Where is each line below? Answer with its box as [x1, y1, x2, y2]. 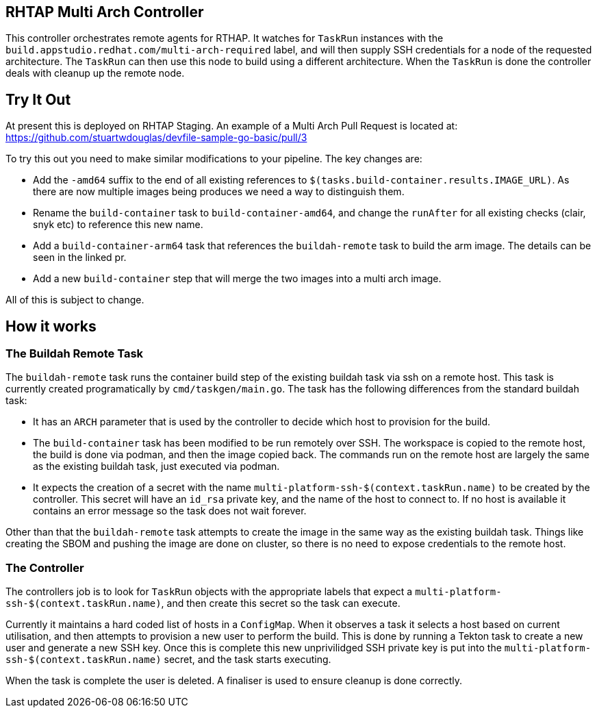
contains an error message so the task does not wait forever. [33, 505, 307, 517]
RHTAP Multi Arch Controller [5, 3, 204, 21]
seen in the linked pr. [33, 251, 127, 264]
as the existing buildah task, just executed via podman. [33, 460, 280, 473]
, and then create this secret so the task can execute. [161, 597, 401, 610]
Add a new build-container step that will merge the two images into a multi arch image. [33, 273, 442, 285]
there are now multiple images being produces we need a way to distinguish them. [33, 186, 405, 198]
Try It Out [5, 90, 71, 108]
